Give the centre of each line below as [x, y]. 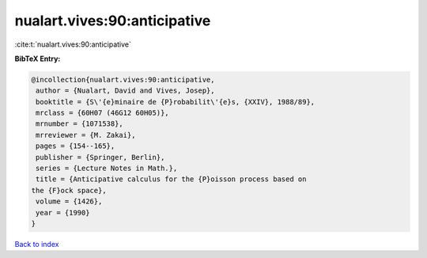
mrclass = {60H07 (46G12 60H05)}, [102, 113]
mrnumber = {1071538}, [80, 124]
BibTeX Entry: [38, 59]
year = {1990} [63, 212]
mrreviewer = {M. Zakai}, [86, 135]
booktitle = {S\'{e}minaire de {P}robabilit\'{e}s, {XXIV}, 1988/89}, [176, 102]
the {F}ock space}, [69, 190]
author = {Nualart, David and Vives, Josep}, [125, 91]
